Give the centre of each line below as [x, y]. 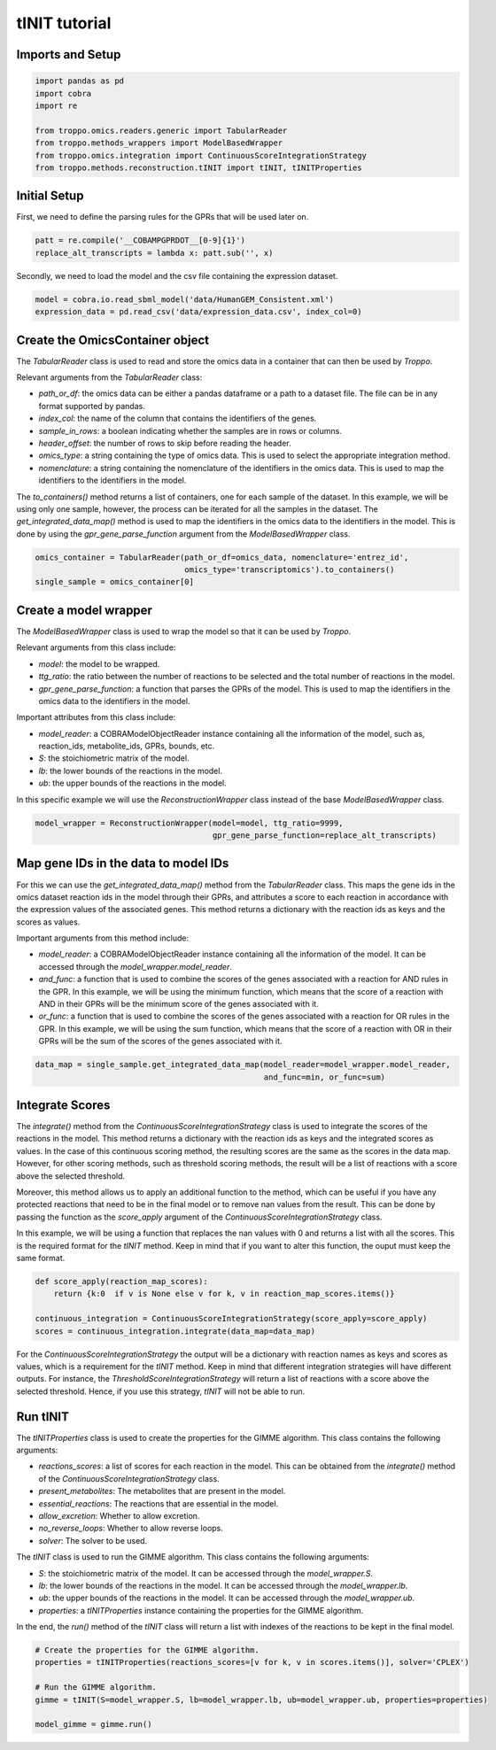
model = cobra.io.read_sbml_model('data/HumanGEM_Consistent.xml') [185, 299]
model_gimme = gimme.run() [93, 1724]
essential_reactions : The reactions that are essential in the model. [159, 1503]
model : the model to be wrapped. [99, 663]
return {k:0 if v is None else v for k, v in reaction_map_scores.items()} [224, 1294]
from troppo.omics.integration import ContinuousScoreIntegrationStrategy [201, 155]
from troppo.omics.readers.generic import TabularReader [161, 130]
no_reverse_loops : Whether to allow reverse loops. [131, 1529]
